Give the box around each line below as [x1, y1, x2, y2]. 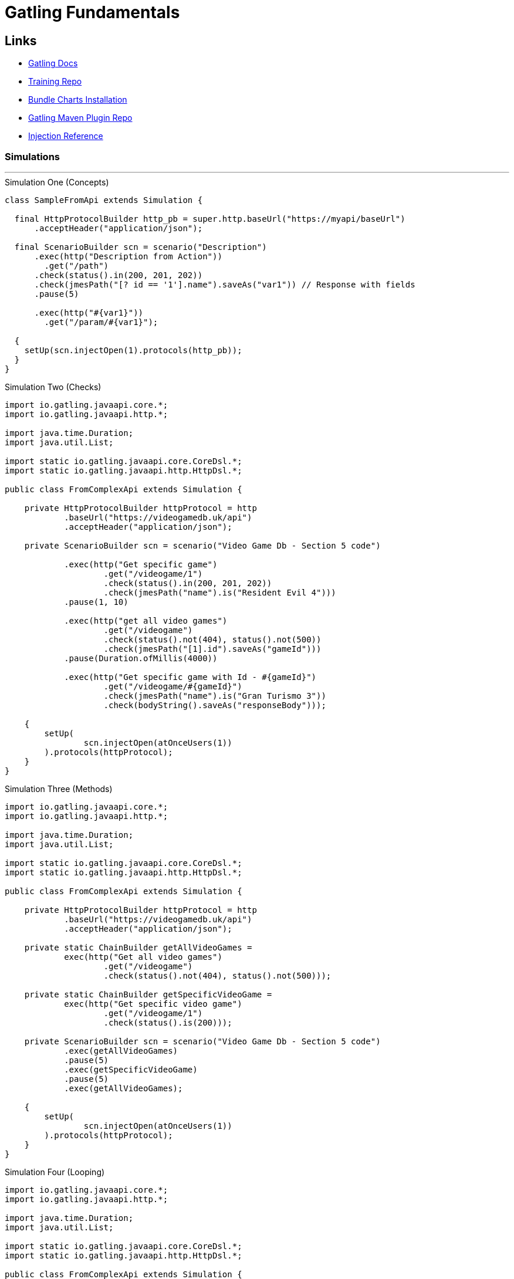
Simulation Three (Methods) [5, 783, 113, 794]
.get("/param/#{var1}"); [44, 317, 158, 327]
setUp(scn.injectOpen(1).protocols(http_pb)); [24, 345, 242, 355]
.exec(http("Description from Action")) [34, 251, 222, 261]
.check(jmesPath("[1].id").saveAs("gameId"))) [103, 644, 322, 654]
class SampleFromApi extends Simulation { [5, 195, 203, 205]
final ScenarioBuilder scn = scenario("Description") [14, 242, 267, 252]
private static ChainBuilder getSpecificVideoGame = [24, 989, 272, 999]
